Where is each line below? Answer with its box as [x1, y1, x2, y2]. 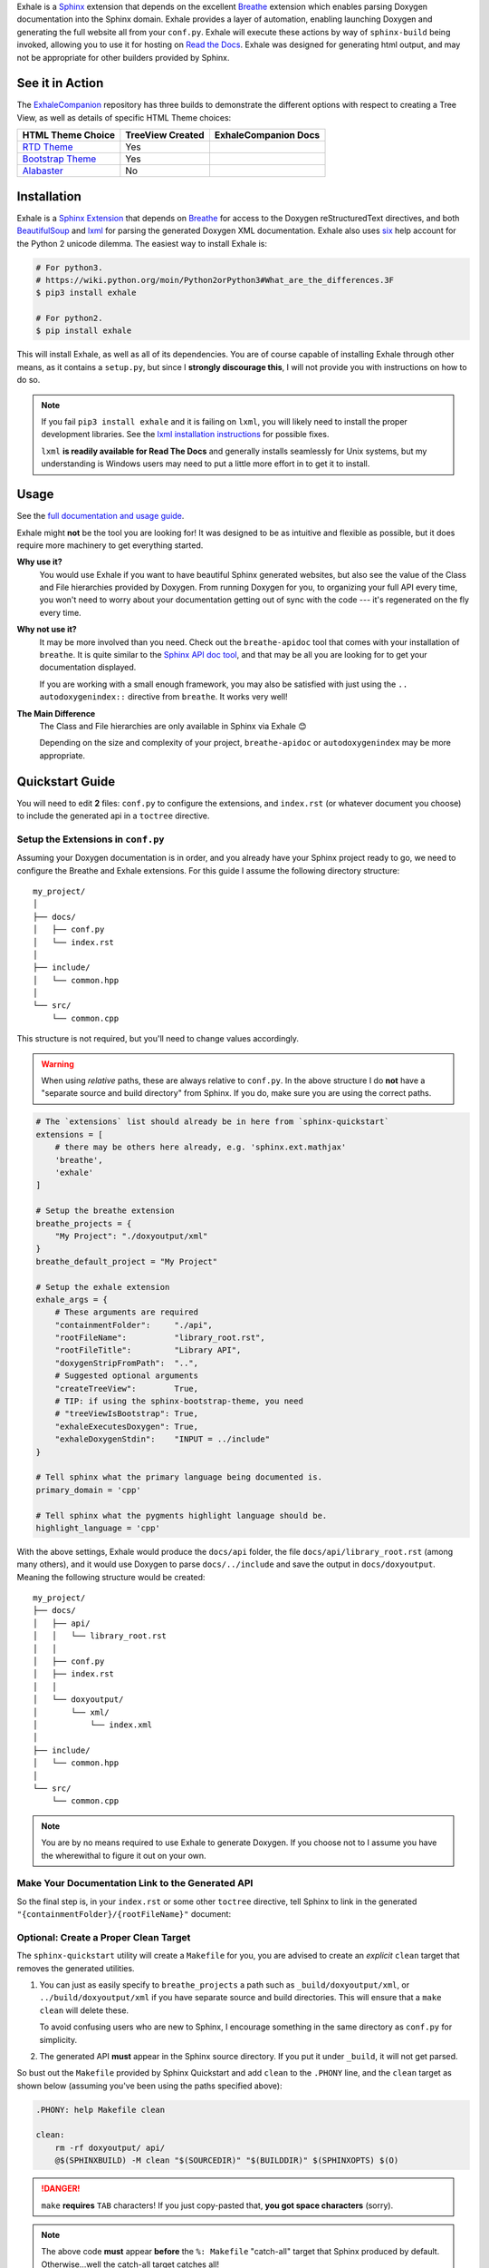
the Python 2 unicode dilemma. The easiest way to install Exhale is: [16, 238, 267, 249]
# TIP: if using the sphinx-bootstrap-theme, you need [54, 1396, 303, 1406]
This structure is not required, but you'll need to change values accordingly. [16, 1033, 299, 1044]
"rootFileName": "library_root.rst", [54, 1333, 266, 1343]
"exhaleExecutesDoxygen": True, [54, 1421, 199, 1432]
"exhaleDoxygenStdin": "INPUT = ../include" [54, 1434, 271, 1444]
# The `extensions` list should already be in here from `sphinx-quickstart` [35, 1117, 389, 1127]
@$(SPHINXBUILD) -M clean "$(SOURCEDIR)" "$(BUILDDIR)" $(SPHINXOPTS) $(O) [54, 2156, 399, 2165]
